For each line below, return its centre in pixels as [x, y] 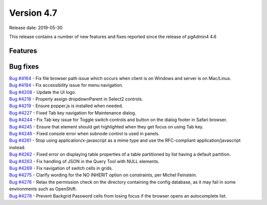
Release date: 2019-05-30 [36, 28]
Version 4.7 [33, 13]
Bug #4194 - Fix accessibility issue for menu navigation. [66, 85]
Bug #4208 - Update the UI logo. [43, 92]
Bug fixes [24, 66]
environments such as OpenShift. [43, 189]
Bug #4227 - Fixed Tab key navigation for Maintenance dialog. [73, 113]
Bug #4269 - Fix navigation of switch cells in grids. [61, 168]
